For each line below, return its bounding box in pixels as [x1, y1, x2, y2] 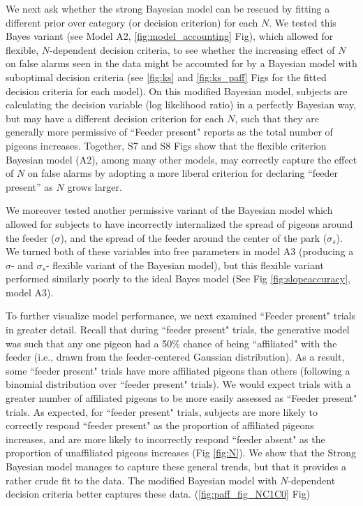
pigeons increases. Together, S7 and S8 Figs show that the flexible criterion [6, 138, 327, 152]
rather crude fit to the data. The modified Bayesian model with [6, 472, 277, 487]
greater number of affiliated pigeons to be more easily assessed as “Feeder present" [6, 391, 357, 405]
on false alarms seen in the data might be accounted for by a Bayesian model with [6, 56, 357, 71]
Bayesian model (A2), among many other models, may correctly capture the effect [6, 152, 357, 166]
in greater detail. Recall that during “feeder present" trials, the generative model [6, 322, 350, 337]
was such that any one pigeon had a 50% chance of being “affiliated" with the [6, 335, 337, 350]
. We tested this [269, 15, 336, 29]
